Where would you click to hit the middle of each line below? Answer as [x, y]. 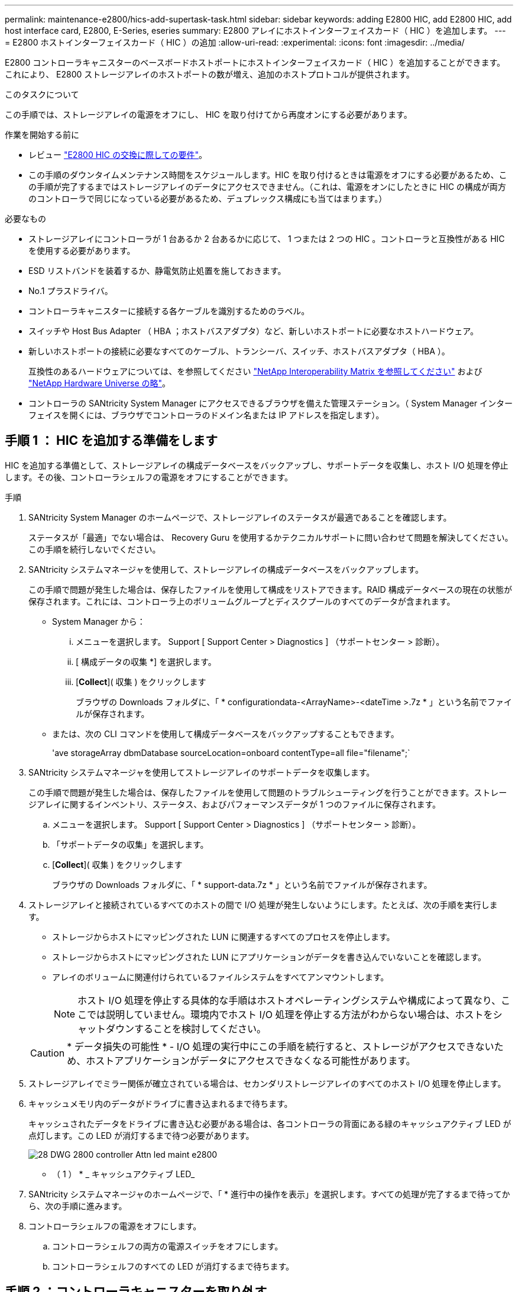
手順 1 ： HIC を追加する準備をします [111, 441]
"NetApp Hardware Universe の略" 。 [100, 383]
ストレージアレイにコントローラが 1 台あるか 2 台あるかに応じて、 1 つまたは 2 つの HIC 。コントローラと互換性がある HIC [267, 239]
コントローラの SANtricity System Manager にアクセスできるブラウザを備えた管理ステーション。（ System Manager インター [271, 403]
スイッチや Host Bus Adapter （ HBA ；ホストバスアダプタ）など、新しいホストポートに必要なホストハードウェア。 [253, 331]
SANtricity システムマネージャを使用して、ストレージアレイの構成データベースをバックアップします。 [226, 569]
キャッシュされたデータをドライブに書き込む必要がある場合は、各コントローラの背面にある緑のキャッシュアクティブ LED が [270, 1123]
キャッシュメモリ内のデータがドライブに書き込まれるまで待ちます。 [161, 1103]
